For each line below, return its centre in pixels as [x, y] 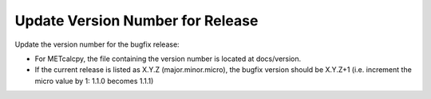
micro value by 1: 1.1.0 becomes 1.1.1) [94, 81]
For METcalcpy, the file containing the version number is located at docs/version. [168, 59]
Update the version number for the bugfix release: [97, 44]
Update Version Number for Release [136, 21]
